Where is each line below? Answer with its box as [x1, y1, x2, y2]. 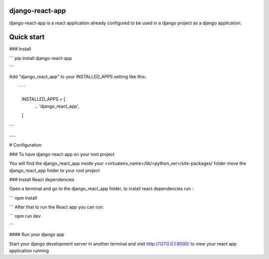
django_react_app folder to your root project [9, 167, 100, 173]
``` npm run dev [9, 213, 41, 219]
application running [9, 248, 49, 254]
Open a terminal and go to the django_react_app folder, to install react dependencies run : [9, 186, 194, 192]
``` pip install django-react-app [9, 55, 72, 61]
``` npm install [9, 195, 37, 201]
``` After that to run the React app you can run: [9, 204, 104, 210]
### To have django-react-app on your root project [9, 151, 115, 157]
